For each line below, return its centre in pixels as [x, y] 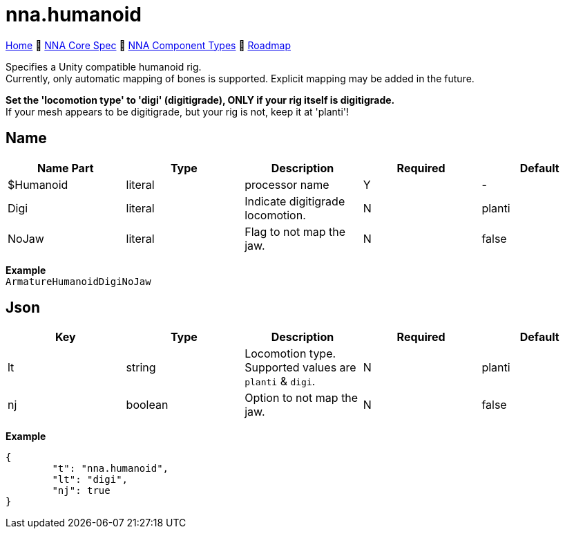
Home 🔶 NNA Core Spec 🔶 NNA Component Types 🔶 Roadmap [148, 45]
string [141, 368]
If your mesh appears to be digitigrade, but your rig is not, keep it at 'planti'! [178, 111]
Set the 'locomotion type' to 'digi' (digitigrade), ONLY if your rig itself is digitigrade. [200, 100]
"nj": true [81, 491]
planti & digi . [280, 381]
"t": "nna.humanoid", [111, 469]
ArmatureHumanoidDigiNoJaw [78, 281]
